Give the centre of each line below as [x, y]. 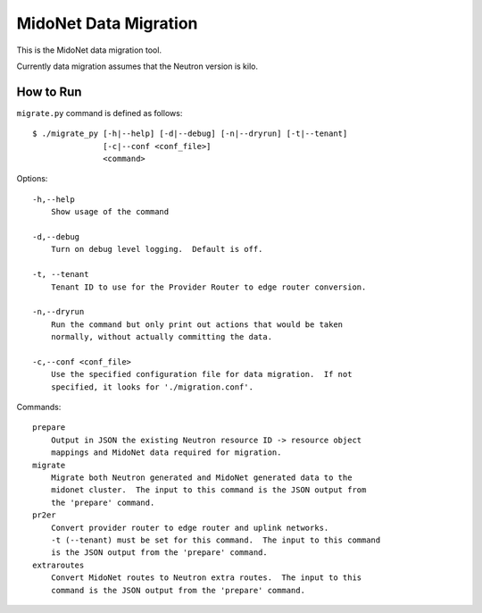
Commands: [39, 407]
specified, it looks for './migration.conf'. [152, 387]
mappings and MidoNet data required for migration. [166, 453]
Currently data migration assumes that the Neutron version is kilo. [137, 66]
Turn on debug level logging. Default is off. [157, 249]
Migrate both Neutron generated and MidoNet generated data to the [201, 478]
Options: [32, 179]
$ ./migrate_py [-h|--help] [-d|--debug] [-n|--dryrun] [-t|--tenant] [190, 134]
